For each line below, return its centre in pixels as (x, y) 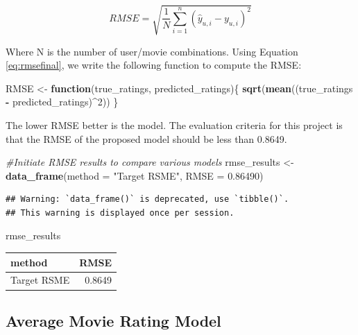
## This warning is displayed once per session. (120, 213)
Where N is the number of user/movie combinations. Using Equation (152, 51)
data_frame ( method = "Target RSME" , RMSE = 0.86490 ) (135, 175)
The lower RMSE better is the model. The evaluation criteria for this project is (174, 124)
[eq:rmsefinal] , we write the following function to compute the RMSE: (154, 65)
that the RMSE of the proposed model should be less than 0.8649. (146, 138)
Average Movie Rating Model (113, 320)
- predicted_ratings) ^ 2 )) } (62, 102)
